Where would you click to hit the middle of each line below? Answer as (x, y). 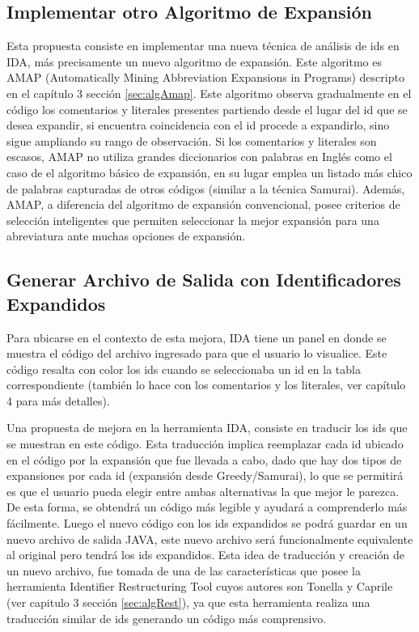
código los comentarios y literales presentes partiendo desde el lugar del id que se (207, 109)
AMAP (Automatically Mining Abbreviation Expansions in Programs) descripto (205, 77)
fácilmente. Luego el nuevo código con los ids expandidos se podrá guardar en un (207, 523)
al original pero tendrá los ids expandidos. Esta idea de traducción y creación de (205, 555)
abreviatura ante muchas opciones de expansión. (126, 236)
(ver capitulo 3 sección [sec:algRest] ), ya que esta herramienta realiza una (188, 602)
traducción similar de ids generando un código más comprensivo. (167, 618)
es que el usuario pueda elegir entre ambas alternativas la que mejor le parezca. (203, 491)
